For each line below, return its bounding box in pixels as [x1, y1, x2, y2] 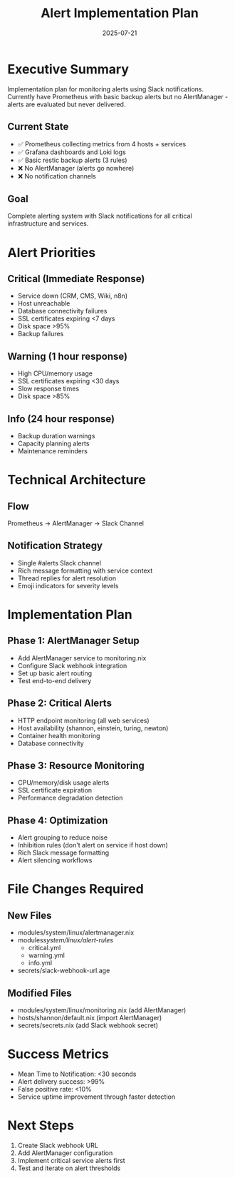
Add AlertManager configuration [17, 1148, 113, 1157]
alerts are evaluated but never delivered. [7, 100, 126, 109]
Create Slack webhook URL [17, 1141, 98, 1149]
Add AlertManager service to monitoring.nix [17, 653, 147, 662]
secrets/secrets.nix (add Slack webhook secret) [17, 1021, 159, 1030]
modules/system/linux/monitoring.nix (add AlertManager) [17, 1006, 187, 1015]
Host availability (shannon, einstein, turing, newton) [17, 723, 169, 733]
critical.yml [28, 944, 61, 952]
